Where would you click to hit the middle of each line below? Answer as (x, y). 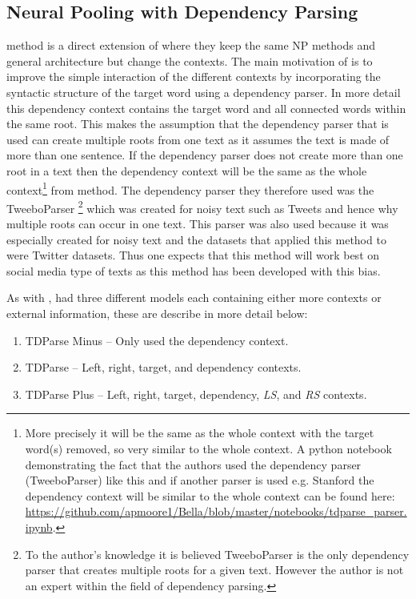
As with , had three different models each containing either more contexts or (194, 297)
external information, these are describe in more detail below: (157, 314)
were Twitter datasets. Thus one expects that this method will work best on (193, 255)
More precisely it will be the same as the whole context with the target (200, 433)
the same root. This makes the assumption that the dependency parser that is (198, 124)
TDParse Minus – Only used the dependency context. (157, 340)
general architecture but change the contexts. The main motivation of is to (190, 60)
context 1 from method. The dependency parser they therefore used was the (190, 188)
